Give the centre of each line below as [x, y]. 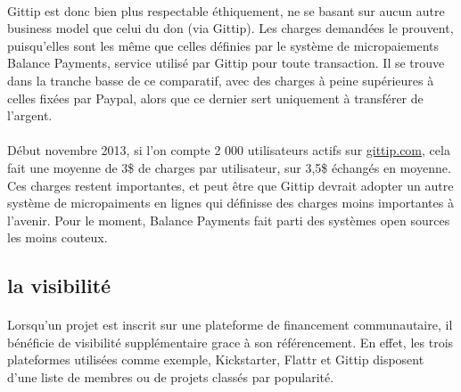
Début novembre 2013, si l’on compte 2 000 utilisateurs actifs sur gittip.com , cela [229, 150]
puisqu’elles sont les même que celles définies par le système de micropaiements [223, 45]
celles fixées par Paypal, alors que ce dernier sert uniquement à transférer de [215, 98]
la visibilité [59, 286]
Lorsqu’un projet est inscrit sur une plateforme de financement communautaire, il [230, 325]
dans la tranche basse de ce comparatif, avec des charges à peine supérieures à [221, 80]
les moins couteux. [58, 237]
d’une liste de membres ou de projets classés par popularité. [171, 377]
